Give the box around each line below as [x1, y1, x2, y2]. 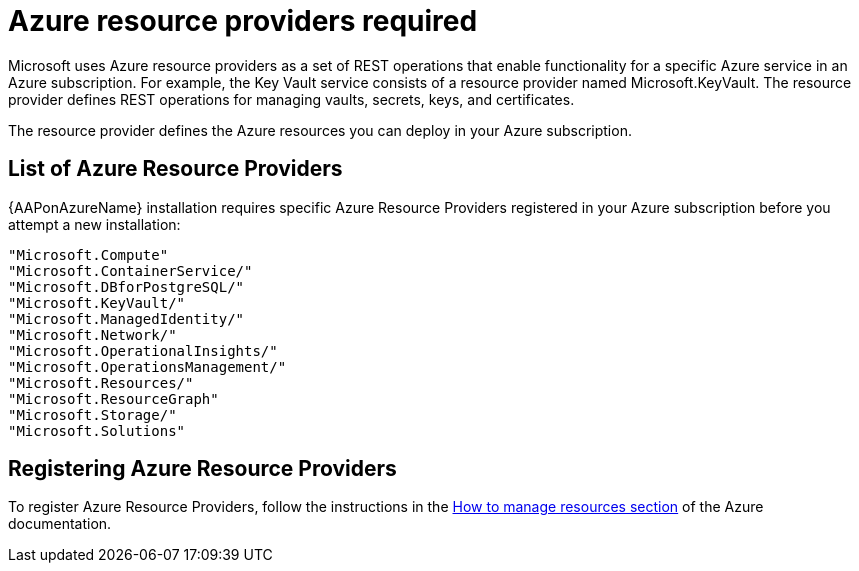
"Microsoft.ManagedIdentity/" [8, 310, 245, 327]
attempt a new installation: [8, 215, 181, 233]
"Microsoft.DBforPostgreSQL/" [8, 278, 245, 295]
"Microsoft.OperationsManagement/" [8, 358, 287, 375]
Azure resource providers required [8, 4, 478, 38]
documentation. [8, 515, 112, 533]
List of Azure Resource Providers [8, 156, 343, 182]
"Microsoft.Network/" [8, 326, 177, 343]
